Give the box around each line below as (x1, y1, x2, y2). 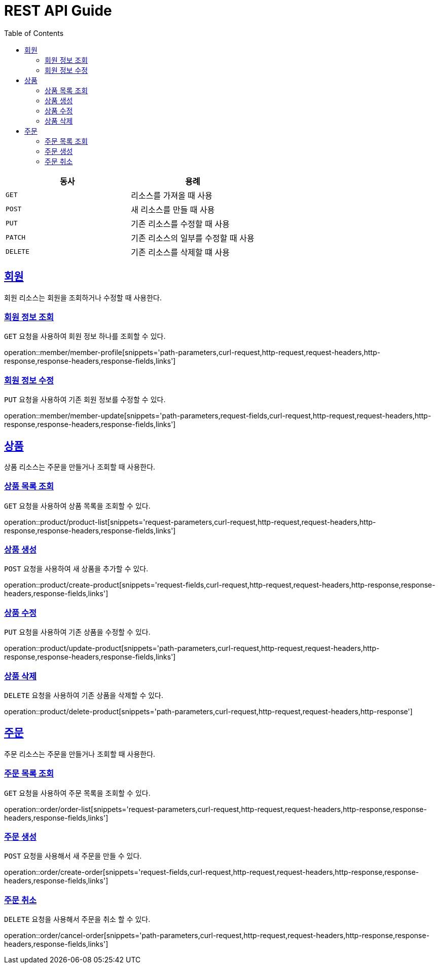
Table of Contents (4, 28, 64, 37)
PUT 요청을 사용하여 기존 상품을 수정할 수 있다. (4, 628, 151, 637)
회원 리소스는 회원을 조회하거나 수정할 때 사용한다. (4, 293, 162, 302)
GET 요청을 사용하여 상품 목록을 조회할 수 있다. (4, 501, 151, 510)
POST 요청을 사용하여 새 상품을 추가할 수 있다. (4, 564, 149, 573)
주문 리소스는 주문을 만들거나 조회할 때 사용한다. (4, 749, 156, 758)
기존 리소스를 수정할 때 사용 (131, 218, 230, 229)
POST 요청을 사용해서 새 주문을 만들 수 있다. (4, 851, 142, 861)
